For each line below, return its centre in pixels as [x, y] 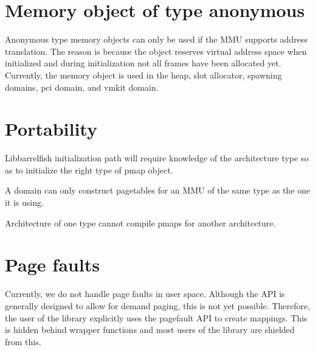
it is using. [24, 202]
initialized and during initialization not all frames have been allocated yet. [143, 63]
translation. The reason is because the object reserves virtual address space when [156, 51]
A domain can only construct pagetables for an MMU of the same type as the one [158, 190]
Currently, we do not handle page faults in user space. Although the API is [145, 294]
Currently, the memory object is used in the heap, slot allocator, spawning [144, 75]
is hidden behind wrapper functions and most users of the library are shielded [150, 330]
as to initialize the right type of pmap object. [89, 170]
